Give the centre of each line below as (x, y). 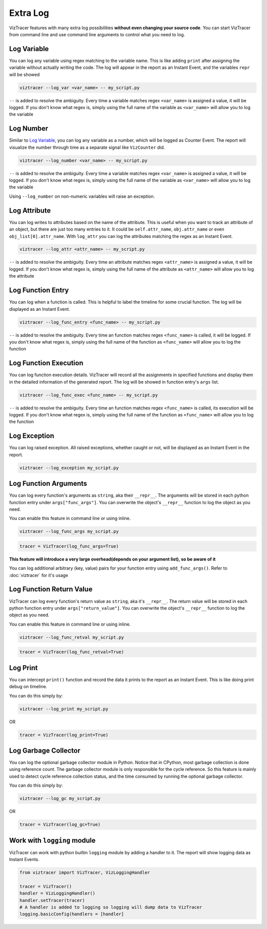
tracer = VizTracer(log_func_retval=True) (72, 652)
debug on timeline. (28, 687)
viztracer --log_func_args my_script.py (69, 531)
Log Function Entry (39, 290)
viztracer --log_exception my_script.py (69, 468)
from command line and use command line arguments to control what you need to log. (97, 34)
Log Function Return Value (51, 589)
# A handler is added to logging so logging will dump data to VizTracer (111, 907)
